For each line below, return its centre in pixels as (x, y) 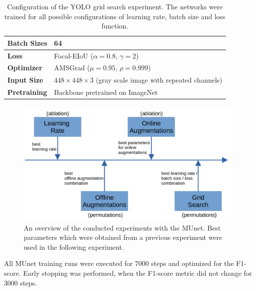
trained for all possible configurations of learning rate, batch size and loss (115, 16)
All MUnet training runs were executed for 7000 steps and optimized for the (119, 263)
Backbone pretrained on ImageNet (106, 92)
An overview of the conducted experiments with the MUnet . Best (122, 227)
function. (115, 26)
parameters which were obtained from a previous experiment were (123, 237)
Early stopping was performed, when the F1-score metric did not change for (137, 273)
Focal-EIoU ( (74, 55)
